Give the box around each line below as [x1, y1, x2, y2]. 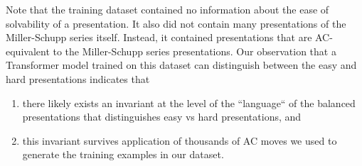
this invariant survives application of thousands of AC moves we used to [22, 133, 337, 148]
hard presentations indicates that [6, 71, 150, 86]
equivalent [6, 43, 50, 58]
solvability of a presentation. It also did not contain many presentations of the [6, 16, 346, 31]
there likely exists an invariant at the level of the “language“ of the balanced [22, 95, 356, 110]
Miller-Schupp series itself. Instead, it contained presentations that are [6, 30, 312, 45]
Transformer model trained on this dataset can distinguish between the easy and [6, 57, 357, 72]
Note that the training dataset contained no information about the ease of [6, 2, 329, 16]
